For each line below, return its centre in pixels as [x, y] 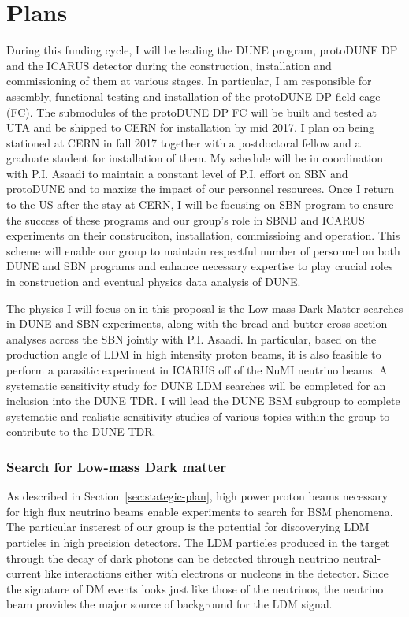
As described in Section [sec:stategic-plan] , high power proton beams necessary [197, 496]
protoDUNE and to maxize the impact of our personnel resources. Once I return [201, 189]
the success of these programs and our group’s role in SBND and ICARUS [186, 219]
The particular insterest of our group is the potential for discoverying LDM [188, 527]
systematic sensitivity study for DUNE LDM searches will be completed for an [196, 385]
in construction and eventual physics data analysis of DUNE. [154, 282]
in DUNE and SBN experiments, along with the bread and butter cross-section [197, 323]
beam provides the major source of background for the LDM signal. [169, 604]
